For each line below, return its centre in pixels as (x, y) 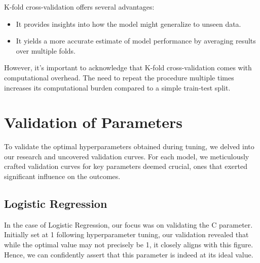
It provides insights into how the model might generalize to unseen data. (128, 24)
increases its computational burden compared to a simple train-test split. (117, 87)
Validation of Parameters (94, 122)
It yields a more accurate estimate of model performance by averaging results (136, 41)
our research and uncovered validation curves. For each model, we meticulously (127, 156)
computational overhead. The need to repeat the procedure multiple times (119, 77)
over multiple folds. (46, 50)
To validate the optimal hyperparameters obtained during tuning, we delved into (129, 146)
